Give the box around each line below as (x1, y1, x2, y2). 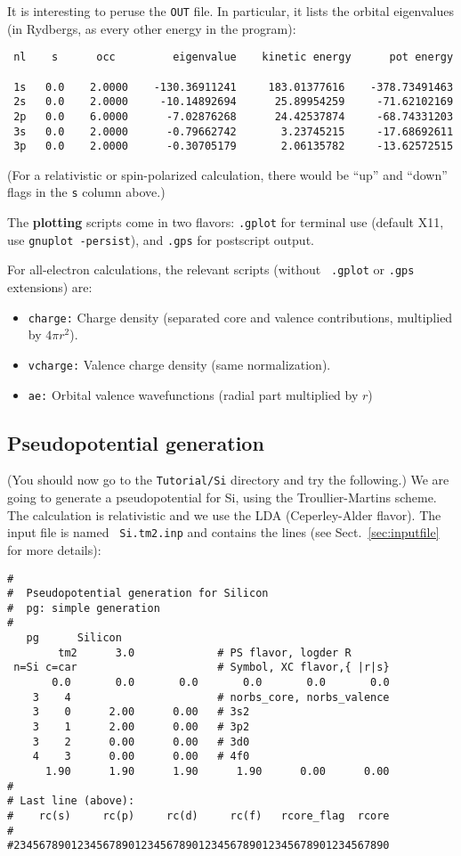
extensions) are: (7, 278, 93, 297)
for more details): (7, 540, 101, 558)
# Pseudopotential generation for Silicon (7, 587, 269, 600)
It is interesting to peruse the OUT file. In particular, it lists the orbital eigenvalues (7, 2, 455, 20)
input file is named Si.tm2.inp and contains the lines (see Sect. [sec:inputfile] (7, 523, 440, 542)
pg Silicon (26, 632, 122, 645)
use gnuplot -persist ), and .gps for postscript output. (7, 230, 314, 249)
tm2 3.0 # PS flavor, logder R (58, 646, 352, 659)
